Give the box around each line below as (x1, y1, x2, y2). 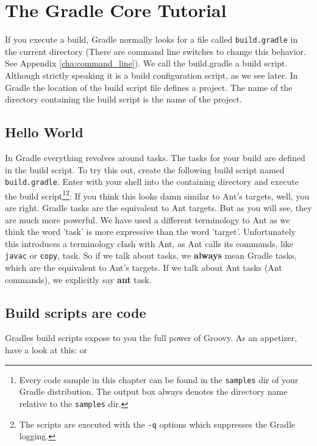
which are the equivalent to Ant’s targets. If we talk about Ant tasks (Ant (5, 261, 282, 274)
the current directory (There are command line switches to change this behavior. (5, 45, 306, 57)
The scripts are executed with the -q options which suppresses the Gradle (19, 417, 295, 430)
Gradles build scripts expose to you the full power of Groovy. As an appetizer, (5, 331, 297, 344)
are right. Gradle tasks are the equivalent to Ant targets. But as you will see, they (5, 201, 312, 214)
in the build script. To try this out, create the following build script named (5, 163, 285, 176)
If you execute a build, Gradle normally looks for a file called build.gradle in (5, 33, 298, 46)
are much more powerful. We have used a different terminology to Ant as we (5, 213, 290, 226)
